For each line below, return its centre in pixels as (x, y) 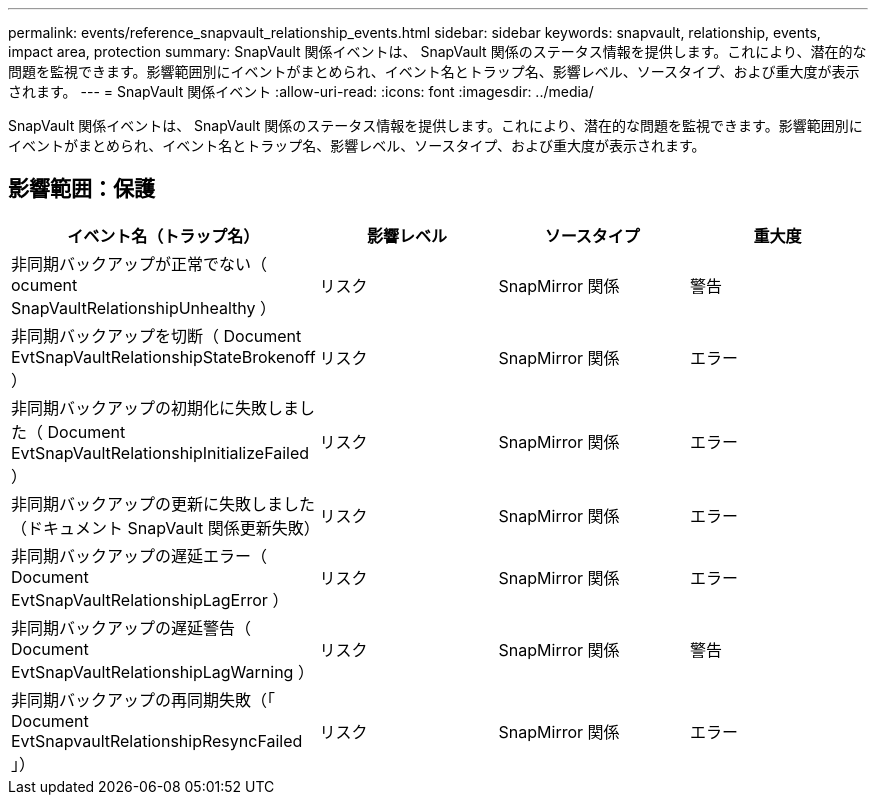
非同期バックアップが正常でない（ (139, 263)
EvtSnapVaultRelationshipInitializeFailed (160, 452)
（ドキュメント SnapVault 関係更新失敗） (165, 527)
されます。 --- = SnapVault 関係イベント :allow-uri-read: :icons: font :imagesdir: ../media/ (301, 91)
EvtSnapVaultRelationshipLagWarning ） (162, 671)
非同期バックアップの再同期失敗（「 (143, 699)
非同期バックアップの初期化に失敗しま (155, 407)
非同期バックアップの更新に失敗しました (163, 503)
